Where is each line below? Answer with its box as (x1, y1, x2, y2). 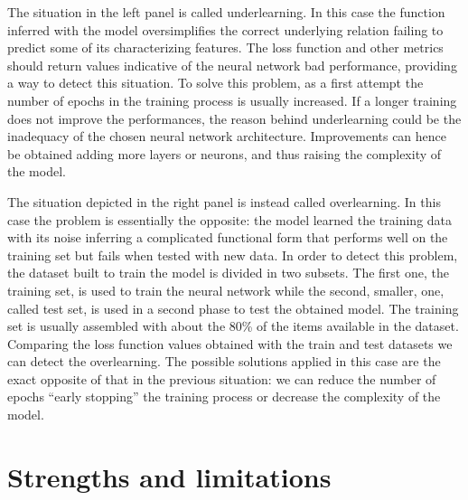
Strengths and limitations (7, 458, 332, 495)
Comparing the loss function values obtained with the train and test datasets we (7, 334, 453, 353)
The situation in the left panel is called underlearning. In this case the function (7, 3, 445, 21)
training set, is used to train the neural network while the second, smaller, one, (7, 280, 445, 299)
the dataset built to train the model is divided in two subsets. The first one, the (7, 263, 449, 282)
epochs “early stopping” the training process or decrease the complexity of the (7, 387, 441, 406)
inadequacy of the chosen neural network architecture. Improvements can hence (7, 127, 447, 146)
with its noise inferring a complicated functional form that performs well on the (7, 228, 448, 247)
